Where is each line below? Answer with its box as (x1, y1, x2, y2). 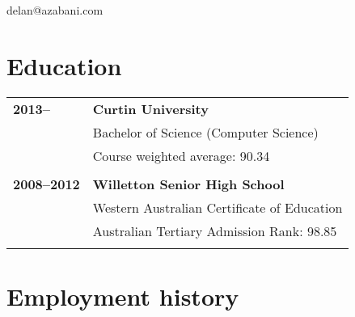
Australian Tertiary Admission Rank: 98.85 (92, 221, 337, 240)
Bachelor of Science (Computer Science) (92, 122, 319, 142)
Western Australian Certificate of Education (92, 197, 343, 217)
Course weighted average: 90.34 (92, 146, 270, 165)
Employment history (6, 279, 239, 312)
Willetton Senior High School (92, 174, 285, 193)
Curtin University (92, 99, 209, 118)
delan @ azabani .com (6, 2, 104, 18)
